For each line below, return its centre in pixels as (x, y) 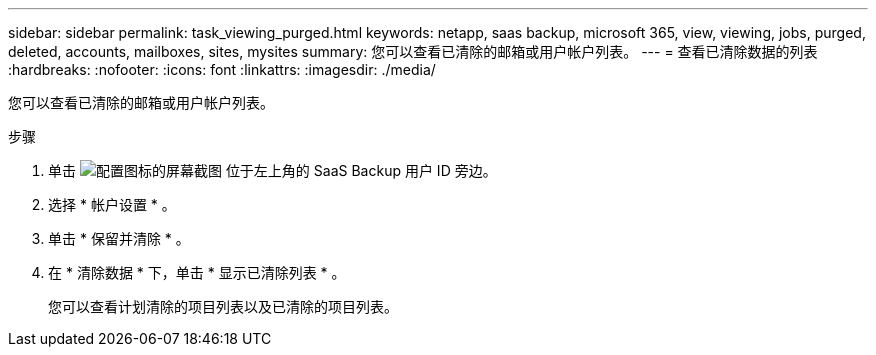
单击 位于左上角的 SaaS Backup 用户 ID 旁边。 (272, 170)
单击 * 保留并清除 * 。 (119, 238)
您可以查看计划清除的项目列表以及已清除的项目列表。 (223, 306)
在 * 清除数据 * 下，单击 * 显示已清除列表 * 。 (197, 272)
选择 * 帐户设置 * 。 (112, 204)
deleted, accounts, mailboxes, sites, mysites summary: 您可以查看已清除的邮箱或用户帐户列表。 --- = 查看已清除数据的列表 (413, 51)
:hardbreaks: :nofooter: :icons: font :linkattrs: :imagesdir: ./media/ (222, 69)
